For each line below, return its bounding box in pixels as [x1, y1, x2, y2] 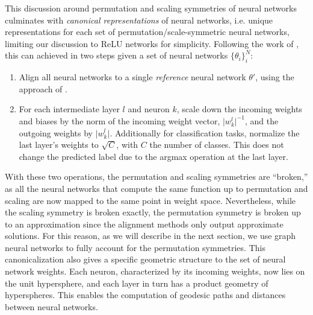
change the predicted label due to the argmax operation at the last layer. [19, 150, 288, 162]
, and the [245, 114, 279, 127]
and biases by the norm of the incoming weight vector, [19, 114, 220, 127]
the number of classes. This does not [149, 138, 284, 151]
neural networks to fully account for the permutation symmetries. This [5, 241, 265, 253]
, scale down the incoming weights [176, 103, 302, 115]
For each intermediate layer [19, 103, 120, 115]
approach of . [19, 82, 67, 95]
